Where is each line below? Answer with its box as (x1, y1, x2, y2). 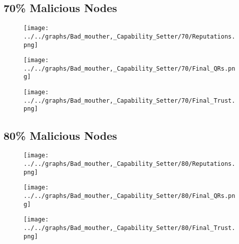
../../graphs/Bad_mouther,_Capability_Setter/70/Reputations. (24, 33, 235, 40)
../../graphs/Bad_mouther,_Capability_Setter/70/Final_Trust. (24, 97, 235, 104)
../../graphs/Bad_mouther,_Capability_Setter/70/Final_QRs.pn (24, 65, 235, 72)
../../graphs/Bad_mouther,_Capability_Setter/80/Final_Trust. (24, 224, 235, 231)
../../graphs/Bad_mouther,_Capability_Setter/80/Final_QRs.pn (24, 192, 235, 199)
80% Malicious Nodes (4, 127, 117, 143)
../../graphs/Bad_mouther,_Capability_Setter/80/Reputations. (24, 160, 235, 167)
